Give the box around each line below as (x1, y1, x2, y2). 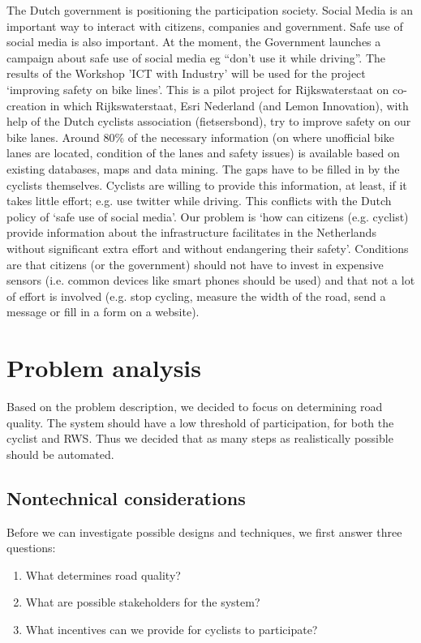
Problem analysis (6, 351, 201, 384)
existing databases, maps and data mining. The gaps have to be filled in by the (6, 160, 400, 177)
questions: (6, 539, 56, 556)
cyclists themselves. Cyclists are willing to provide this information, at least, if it (6, 176, 407, 193)
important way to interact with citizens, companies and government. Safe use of (6, 17, 403, 34)
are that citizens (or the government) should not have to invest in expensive (6, 255, 384, 272)
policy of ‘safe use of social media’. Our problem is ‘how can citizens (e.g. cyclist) (6, 208, 409, 225)
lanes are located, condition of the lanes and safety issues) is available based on (6, 144, 400, 161)
